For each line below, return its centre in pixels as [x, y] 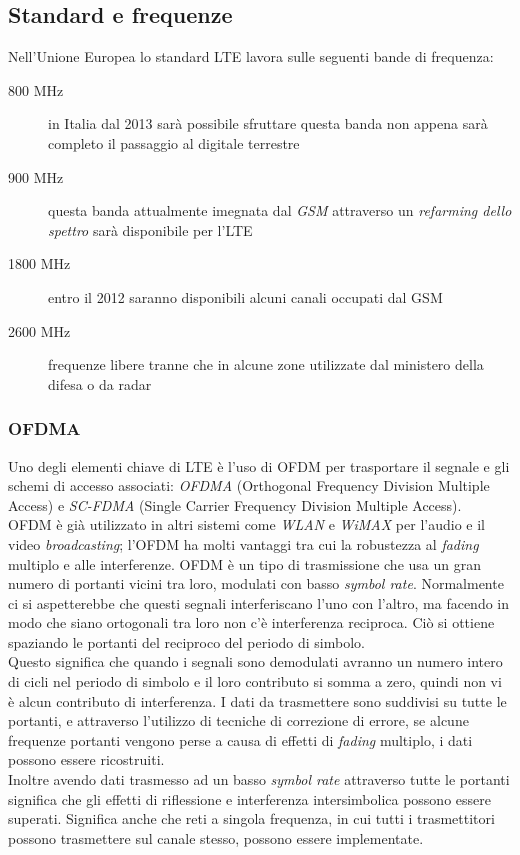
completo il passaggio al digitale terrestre [174, 142]
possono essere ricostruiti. [86, 759]
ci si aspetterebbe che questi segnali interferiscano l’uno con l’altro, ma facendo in [259, 602]
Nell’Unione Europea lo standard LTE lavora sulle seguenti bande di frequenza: [251, 56]
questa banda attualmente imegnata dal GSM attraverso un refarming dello [280, 210]
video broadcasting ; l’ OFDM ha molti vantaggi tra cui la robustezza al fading [243, 543]
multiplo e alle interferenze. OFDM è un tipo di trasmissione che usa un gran [244, 563]
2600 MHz [39, 330]
